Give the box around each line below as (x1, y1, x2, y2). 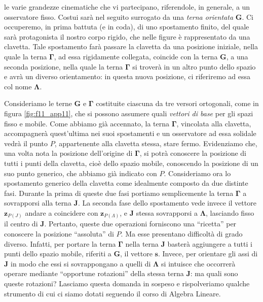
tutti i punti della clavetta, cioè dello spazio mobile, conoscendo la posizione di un (4, 157, 258, 168)
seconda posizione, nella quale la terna (4, 61, 123, 72)
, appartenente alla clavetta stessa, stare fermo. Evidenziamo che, (54, 138, 257, 148)
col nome (4, 81, 32, 91)
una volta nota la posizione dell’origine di (4, 148, 133, 158)
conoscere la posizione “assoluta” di (4, 228, 114, 239)
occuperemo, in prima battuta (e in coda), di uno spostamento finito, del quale (4, 21, 249, 32)
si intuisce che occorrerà (161, 258, 236, 269)
